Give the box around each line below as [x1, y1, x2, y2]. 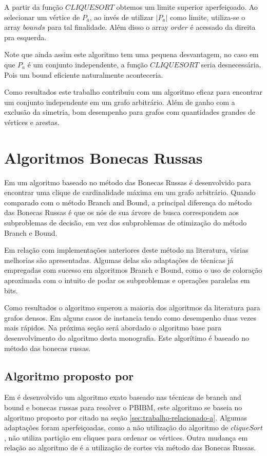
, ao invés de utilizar [89, 11, 154, 22]
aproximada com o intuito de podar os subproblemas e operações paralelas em [4, 275, 250, 285]
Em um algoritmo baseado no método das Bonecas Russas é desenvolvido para [4, 177, 251, 187]
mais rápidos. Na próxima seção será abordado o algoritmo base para [4, 322, 221, 333]
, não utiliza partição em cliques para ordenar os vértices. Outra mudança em [4, 432, 248, 443]
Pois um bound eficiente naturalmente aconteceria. [4, 69, 163, 80]
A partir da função [4, 2, 63, 12]
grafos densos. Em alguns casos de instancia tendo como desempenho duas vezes [4, 312, 256, 323]
